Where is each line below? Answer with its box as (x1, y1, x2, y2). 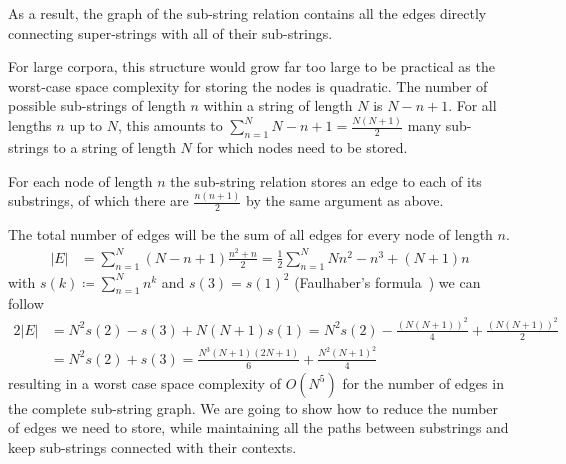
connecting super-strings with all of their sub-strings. (8, 22, 333, 43)
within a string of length (203, 95, 353, 116)
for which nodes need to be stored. (196, 137, 408, 158)
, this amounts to (117, 115, 223, 136)
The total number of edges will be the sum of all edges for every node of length (8, 224, 493, 245)
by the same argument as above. (246, 190, 444, 211)
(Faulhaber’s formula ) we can (294, 271, 481, 292)
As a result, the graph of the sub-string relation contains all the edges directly (8, 3, 487, 23)
